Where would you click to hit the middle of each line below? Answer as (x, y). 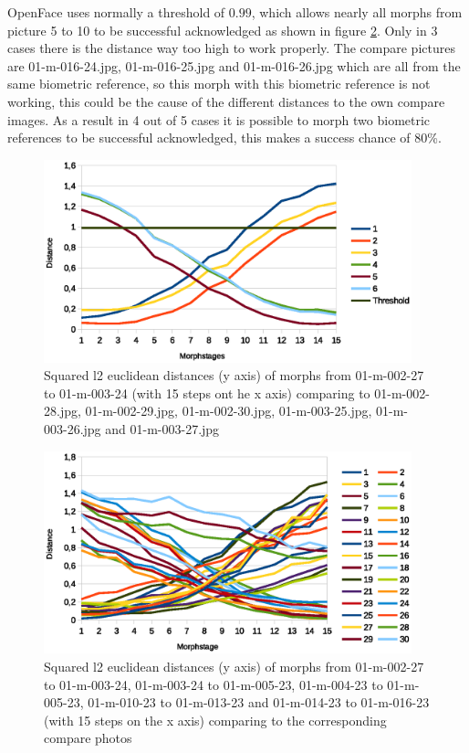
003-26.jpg (73, 428)
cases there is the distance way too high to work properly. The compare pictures (231, 48)
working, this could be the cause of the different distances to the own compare (226, 101)
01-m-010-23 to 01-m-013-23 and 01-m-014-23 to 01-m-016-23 (259, 702)
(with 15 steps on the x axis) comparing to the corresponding (215, 720)
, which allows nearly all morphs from (357, 12)
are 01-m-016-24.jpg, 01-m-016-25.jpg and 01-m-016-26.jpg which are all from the (234, 65)
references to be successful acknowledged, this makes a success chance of (209, 138)
